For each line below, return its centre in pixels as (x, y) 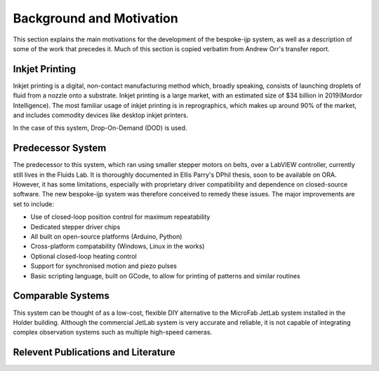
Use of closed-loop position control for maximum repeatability (120, 217)
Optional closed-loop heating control (84, 256)
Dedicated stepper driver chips (75, 227)
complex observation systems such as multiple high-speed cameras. (113, 332)
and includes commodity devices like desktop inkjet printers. (101, 115)
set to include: (33, 204)
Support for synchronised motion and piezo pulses (104, 266)
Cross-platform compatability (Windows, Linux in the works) (118, 246)
